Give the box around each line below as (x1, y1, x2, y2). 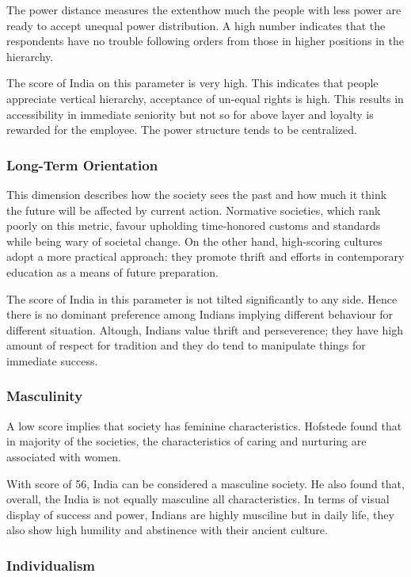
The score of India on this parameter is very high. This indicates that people (6, 75, 379, 91)
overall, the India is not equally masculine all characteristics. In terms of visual (6, 491, 390, 507)
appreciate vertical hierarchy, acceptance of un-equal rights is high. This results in (6, 90, 404, 106)
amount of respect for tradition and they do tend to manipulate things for (6, 337, 366, 353)
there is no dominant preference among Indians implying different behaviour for (6, 306, 394, 323)
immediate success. (6, 352, 98, 369)
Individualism (6, 555, 95, 575)
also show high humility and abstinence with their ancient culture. (6, 522, 328, 538)
